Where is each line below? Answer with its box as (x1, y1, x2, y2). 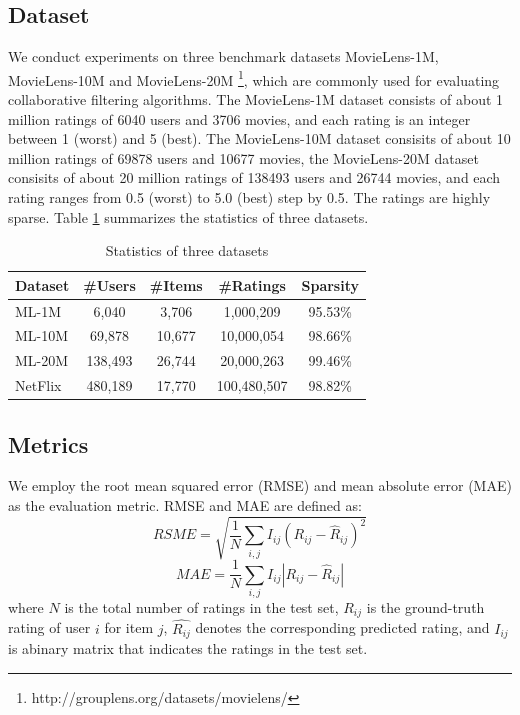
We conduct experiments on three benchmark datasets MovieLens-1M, (8, 46, 439, 67)
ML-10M (15, 325, 69, 346)
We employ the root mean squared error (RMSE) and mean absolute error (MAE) (8, 475, 512, 496)
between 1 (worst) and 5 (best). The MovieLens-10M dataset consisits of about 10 (8, 128, 511, 149)
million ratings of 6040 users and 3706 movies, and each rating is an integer (8, 108, 471, 129)
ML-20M (15, 350, 69, 371)
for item (104, 617, 154, 638)
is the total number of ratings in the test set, (64, 597, 339, 617)
